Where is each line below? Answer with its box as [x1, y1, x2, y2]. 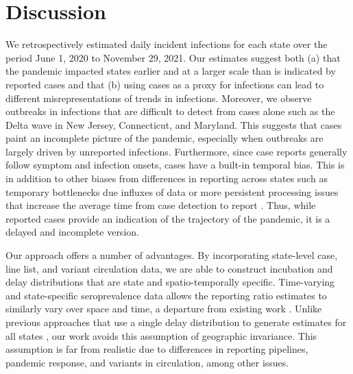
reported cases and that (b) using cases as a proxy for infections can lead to [5, 77, 324, 91]
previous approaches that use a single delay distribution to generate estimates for [5, 315, 347, 329]
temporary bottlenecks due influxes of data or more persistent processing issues [5, 184, 339, 199]
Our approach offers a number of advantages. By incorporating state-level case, [5, 248, 338, 262]
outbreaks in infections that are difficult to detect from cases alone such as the [5, 104, 335, 119]
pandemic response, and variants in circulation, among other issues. [5, 355, 289, 369]
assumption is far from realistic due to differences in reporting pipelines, [5, 342, 308, 356]
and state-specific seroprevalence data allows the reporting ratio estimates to [5, 288, 327, 302]
